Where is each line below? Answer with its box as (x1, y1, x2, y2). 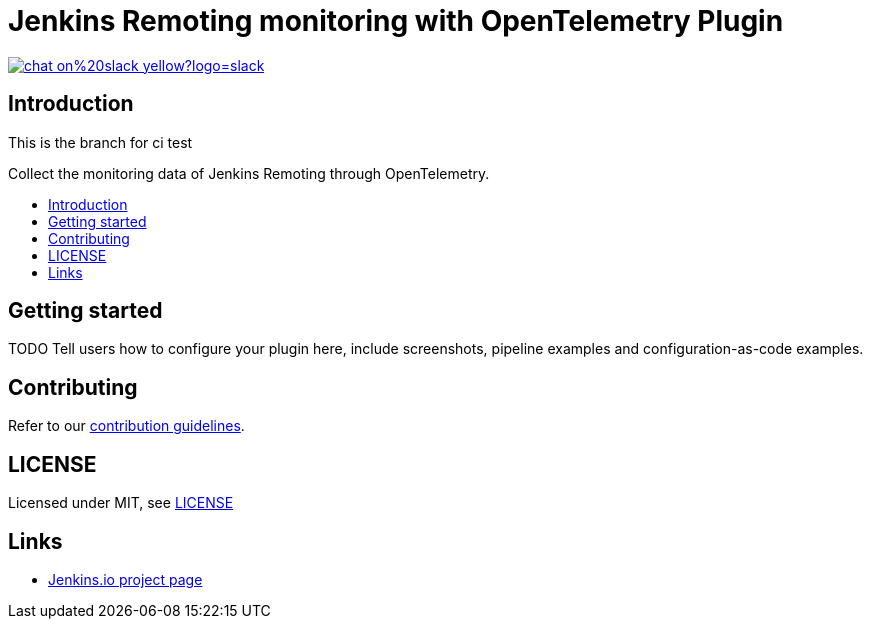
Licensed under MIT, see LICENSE (8, 494, 234, 512)
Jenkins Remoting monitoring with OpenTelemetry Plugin (8, 4, 784, 38)
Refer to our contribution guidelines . (8, 417, 245, 435)
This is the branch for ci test (8, 133, 193, 151)
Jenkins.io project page (48, 570, 203, 588)
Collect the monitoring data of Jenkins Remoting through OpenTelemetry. (8, 164, 490, 182)
